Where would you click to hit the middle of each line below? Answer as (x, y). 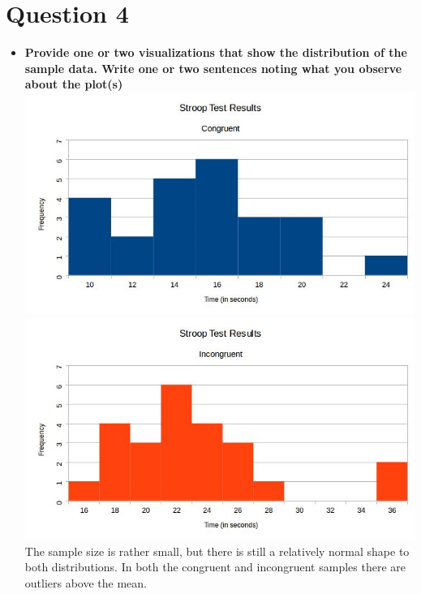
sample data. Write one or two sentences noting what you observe (213, 68)
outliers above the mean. (86, 582)
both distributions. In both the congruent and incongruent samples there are (215, 567)
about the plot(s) (74, 84)
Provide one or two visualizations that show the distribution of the (216, 52)
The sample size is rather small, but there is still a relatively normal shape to (217, 551)
